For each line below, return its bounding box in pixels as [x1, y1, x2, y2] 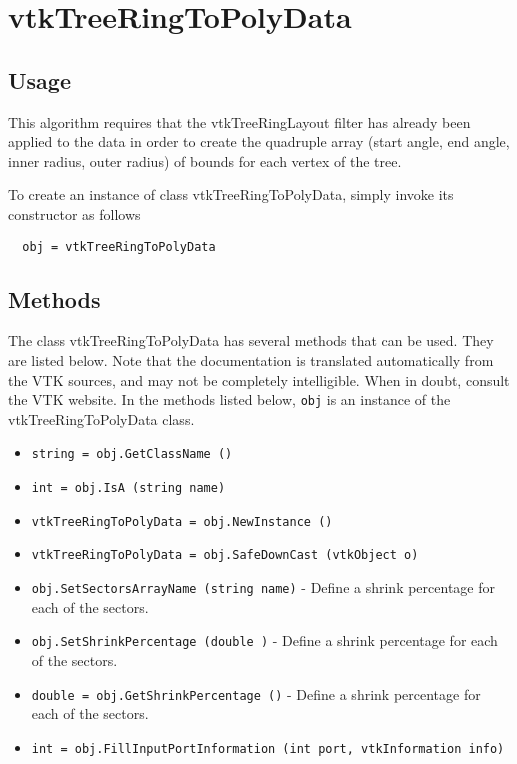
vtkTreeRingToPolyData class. [8, 408, 195, 429]
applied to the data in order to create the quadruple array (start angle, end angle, [8, 131, 510, 152]
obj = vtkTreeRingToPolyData [22, 239, 216, 254]
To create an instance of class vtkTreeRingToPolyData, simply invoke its [8, 184, 454, 205]
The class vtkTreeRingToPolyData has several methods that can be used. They [8, 330, 494, 351]
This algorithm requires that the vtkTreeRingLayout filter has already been [8, 111, 471, 132]
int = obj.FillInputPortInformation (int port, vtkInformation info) [31, 741, 505, 756]
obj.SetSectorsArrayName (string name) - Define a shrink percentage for [31, 577, 495, 598]
